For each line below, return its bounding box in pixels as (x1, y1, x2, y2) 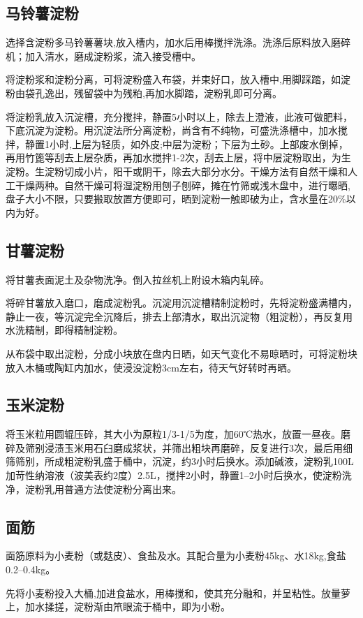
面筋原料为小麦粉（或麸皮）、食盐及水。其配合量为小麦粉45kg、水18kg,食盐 (6, 548, 346, 563)
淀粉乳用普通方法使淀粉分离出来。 (24, 481, 181, 496)
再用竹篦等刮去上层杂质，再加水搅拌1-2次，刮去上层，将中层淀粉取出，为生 (6, 150, 351, 165)
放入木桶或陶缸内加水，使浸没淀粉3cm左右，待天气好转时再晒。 (6, 360, 297, 374)
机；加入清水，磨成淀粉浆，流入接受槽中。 (6, 48, 201, 63)
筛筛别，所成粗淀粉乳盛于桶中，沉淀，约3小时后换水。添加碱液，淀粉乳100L (6, 454, 354, 469)
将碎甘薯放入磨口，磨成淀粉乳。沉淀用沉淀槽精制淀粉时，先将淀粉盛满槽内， (6, 295, 357, 310)
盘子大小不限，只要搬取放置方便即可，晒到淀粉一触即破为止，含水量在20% (6, 191, 346, 206)
